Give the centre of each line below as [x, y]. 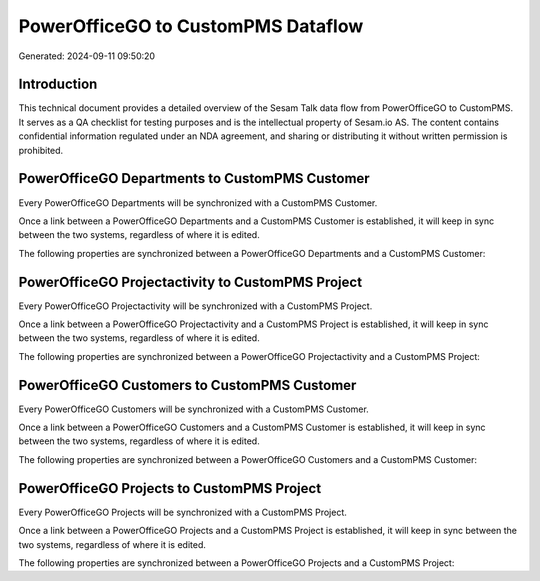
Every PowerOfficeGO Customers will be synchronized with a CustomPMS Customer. [193, 409]
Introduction [58, 84]
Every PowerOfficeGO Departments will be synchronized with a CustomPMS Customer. [198, 202]
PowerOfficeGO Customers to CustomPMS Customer [187, 385]
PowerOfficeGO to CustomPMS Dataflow [191, 26]
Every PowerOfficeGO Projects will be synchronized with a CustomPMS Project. [182, 512]
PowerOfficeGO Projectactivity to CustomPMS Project [190, 281]
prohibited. [41, 150]
